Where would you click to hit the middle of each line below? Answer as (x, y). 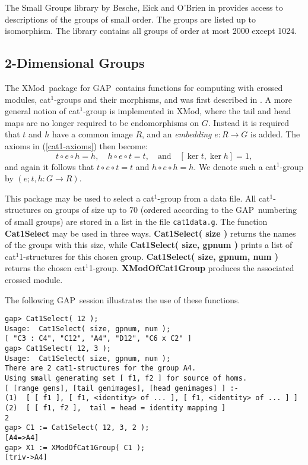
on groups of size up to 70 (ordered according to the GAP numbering (170, 210)
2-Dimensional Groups (75, 63)
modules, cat (28, 99)
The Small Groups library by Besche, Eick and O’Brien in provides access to (144, 7)
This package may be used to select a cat (80, 198)
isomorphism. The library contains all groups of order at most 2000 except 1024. (151, 31)
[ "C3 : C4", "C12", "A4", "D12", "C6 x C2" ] (98, 339)
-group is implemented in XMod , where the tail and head (187, 111)
